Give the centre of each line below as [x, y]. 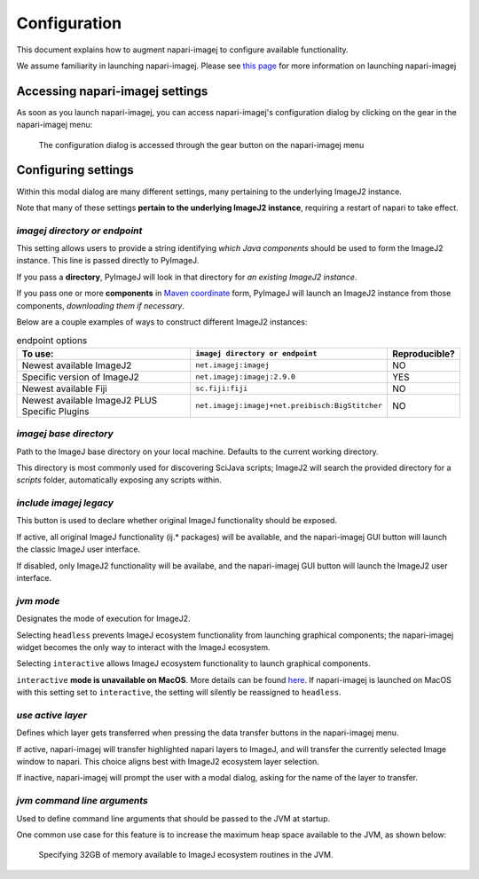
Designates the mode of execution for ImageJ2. [103, 619]
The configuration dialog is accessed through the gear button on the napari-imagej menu [201, 145]
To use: [38, 353]
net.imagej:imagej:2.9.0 [246, 377]
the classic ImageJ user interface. [79, 549]
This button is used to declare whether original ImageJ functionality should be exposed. [177, 521]
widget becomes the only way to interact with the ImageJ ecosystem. [143, 647]
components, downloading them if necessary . [101, 305]
